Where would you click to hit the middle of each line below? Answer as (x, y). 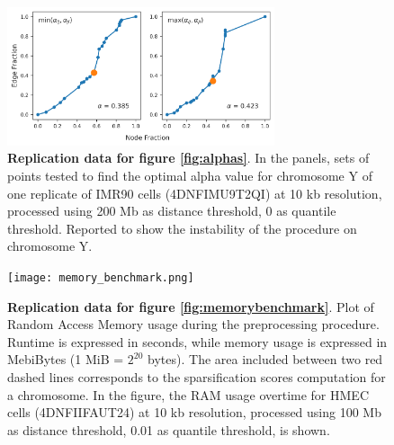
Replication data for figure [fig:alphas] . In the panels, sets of (188, 158)
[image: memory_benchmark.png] (101, 277)
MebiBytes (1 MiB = (66, 359)
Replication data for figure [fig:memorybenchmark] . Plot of (191, 306)
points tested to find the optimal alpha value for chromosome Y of (190, 175)
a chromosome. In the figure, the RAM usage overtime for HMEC (188, 394)
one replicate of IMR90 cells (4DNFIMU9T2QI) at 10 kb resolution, (195, 193)
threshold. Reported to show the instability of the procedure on (182, 228)
